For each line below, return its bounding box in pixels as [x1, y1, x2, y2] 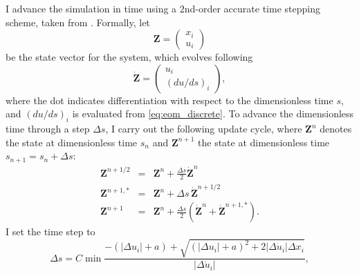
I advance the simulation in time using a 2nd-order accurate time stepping [6, 1, 320, 15]
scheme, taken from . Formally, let [6, 14, 150, 29]
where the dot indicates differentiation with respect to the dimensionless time [6, 92, 333, 107]
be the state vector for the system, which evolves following [6, 50, 253, 64]
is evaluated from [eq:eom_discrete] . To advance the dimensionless [72, 106, 354, 121]
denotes [320, 121, 352, 136]
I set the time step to [6, 224, 95, 239]
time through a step [6, 121, 90, 136]
